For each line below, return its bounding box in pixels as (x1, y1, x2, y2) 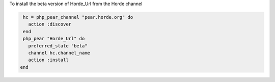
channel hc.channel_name (28, 50, 90, 56)
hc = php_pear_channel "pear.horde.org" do (23, 14, 133, 20)
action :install (28, 57, 69, 63)
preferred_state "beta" (28, 43, 88, 48)
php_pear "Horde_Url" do (23, 36, 85, 42)
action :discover (28, 21, 71, 28)
